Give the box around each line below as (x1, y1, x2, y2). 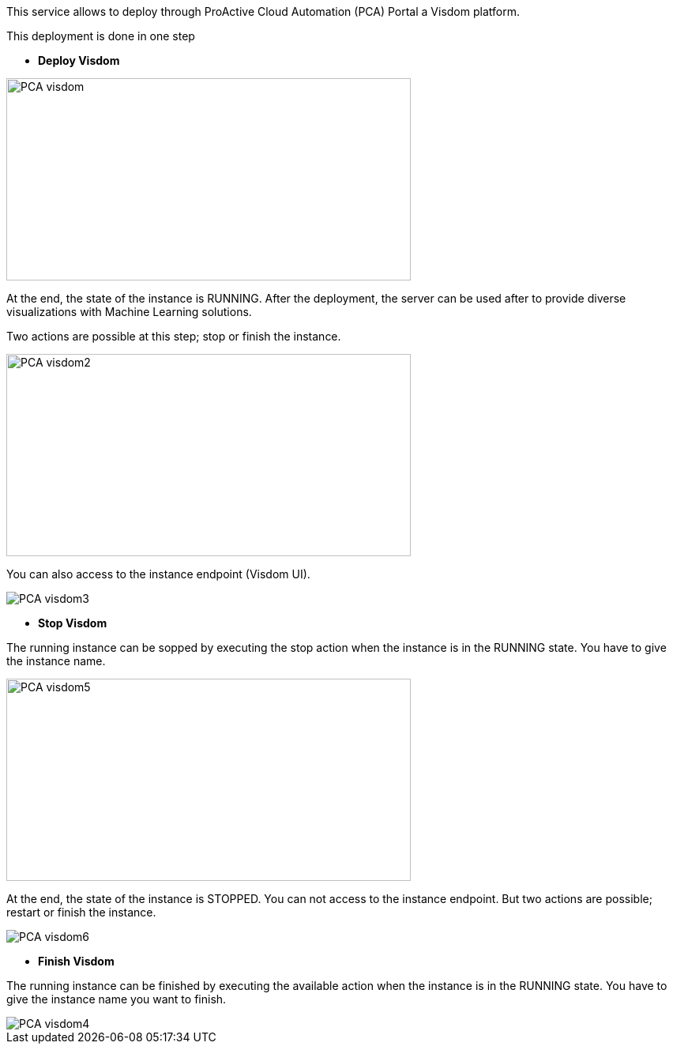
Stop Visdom (38, 616, 107, 630)
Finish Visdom (38, 954, 115, 968)
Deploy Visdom (38, 54, 120, 67)
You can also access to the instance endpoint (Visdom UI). (6, 567, 310, 581)
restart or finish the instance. (6, 905, 156, 919)
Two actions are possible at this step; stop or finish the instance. (6, 329, 341, 343)
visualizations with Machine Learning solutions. (6, 305, 252, 318)
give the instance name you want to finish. (6, 992, 227, 1006)
